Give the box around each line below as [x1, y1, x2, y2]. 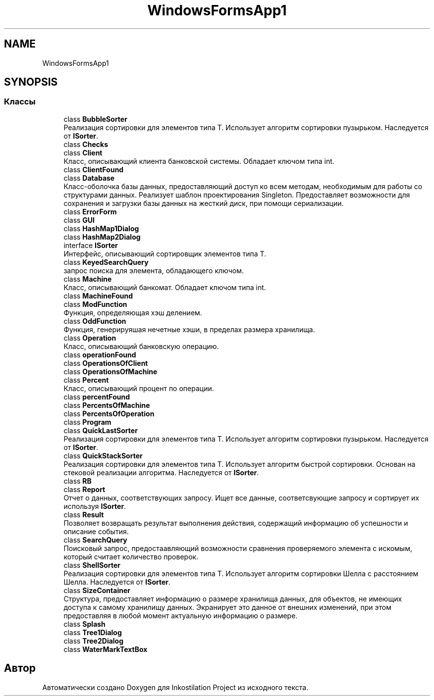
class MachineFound [63, 291, 133, 300]
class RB [63, 476, 92, 485]
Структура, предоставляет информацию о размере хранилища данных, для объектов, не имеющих [63, 594, 402, 603]
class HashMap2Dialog [63, 232, 141, 241]
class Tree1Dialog [63, 628, 122, 637]
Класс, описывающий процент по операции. [63, 384, 214, 393]
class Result [63, 510, 104, 519]
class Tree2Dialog [63, 636, 124, 645]
